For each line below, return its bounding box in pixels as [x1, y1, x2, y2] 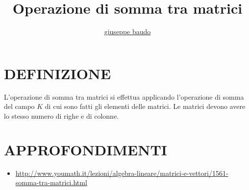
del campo [4, 101, 35, 111]
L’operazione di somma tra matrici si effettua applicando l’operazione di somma [4, 91, 244, 102]
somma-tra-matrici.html [15, 177, 87, 188]
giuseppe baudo [104, 26, 151, 37]
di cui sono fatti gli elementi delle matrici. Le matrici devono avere [45, 101, 246, 111]
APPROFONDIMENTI [4, 139, 168, 159]
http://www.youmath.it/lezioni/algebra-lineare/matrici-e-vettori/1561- [15, 168, 228, 178]
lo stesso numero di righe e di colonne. [4, 110, 119, 121]
